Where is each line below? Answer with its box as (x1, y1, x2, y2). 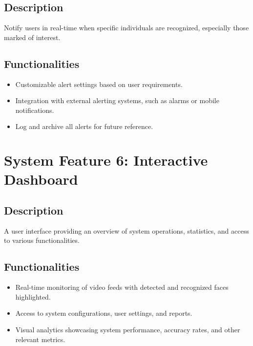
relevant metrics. (15, 334, 65, 344)
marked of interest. (4, 32, 61, 42)
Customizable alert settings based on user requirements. (15, 79, 183, 89)
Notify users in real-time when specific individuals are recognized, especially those (4, 22, 249, 33)
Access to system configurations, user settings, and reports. (15, 308, 192, 318)
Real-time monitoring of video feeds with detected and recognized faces (15, 282, 229, 292)
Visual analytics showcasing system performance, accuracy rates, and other (15, 324, 240, 334)
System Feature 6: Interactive (4, 150, 208, 170)
